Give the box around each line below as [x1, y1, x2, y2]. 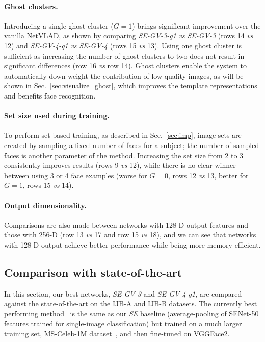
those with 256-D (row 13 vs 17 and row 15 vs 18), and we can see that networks [4, 229, 256, 240]
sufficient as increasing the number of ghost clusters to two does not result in [4, 50, 245, 61]
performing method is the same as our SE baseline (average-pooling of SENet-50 [4, 308, 259, 319]
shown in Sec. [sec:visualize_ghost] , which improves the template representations [4, 80, 257, 91]
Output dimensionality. [4, 200, 87, 210]
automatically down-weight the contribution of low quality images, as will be [4, 70, 244, 81]
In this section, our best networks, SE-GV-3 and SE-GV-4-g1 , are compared [4, 288, 242, 299]
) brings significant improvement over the [132, 20, 261, 31]
